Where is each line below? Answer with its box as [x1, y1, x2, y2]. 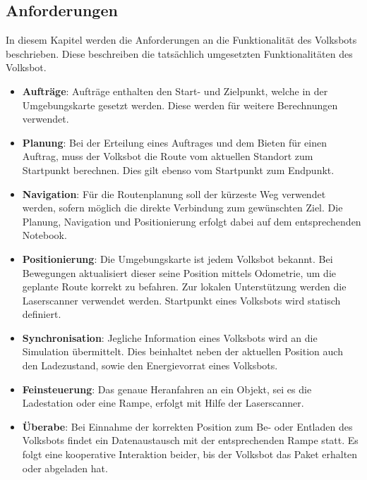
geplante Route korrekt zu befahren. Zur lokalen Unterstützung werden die [22, 279, 347, 294]
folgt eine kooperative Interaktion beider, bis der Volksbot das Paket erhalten [22, 447, 358, 462]
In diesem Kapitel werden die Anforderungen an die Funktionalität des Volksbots [6, 32, 357, 47]
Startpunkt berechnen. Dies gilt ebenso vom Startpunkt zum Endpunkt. [22, 162, 335, 177]
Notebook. [22, 228, 67, 242]
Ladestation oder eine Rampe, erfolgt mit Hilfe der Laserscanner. [22, 395, 304, 410]
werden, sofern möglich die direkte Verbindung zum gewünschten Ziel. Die [22, 200, 343, 215]
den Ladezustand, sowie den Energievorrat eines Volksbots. [22, 358, 278, 373]
